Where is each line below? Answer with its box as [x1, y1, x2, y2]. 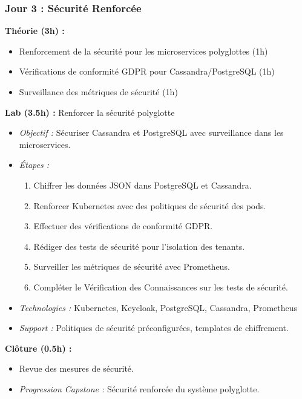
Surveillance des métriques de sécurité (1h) [19, 85, 178, 98]
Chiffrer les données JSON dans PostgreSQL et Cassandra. [33, 178, 252, 191]
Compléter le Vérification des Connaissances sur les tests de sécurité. [33, 280, 288, 293]
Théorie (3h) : [5, 24, 65, 37]
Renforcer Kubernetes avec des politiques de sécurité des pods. [33, 199, 266, 212]
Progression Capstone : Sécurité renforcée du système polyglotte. [19, 382, 260, 395]
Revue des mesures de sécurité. [19, 362, 134, 375]
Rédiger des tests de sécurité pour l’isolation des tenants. [33, 240, 245, 252]
